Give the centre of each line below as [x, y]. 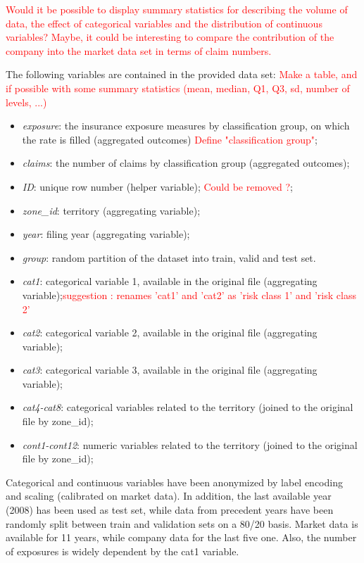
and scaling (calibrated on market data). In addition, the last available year [169, 496]
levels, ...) [26, 102]
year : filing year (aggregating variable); [106, 234]
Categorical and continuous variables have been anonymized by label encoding [174, 482]
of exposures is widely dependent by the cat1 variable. [123, 551]
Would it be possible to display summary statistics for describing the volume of [177, 9]
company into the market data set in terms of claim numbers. [139, 50]
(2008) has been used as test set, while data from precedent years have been [170, 510]
